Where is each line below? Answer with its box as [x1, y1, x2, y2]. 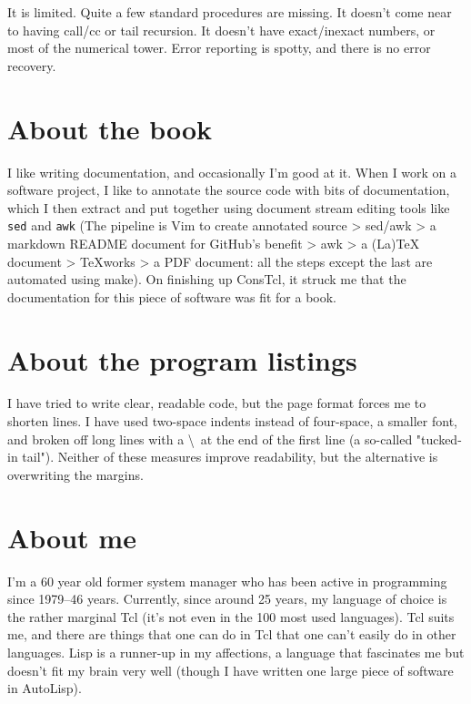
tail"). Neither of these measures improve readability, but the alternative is [22, 447, 438, 466]
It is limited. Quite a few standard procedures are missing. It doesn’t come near [7, 3, 452, 21]
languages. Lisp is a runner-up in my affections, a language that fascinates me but [7, 642, 465, 661]
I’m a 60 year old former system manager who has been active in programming [7, 571, 447, 590]
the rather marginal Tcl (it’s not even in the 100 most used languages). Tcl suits [7, 607, 455, 626]
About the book [7, 109, 213, 147]
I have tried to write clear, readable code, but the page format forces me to [7, 393, 426, 413]
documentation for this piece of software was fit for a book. [7, 287, 337, 306]
